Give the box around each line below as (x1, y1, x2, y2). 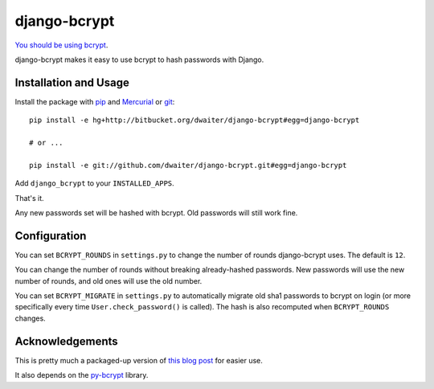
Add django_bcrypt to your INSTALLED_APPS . (14, 178, 174, 188)
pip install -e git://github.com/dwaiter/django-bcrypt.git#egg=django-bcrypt (29, 161, 347, 170)
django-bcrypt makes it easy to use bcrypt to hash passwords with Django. (14, 55, 264, 64)
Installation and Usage (14, 76, 130, 89)
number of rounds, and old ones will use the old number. (14, 276, 203, 285)
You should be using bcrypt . (14, 40, 108, 50)
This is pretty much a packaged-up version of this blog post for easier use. (14, 355, 263, 365)
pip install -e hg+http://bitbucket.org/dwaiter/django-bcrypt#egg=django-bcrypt (29, 116, 360, 125)
